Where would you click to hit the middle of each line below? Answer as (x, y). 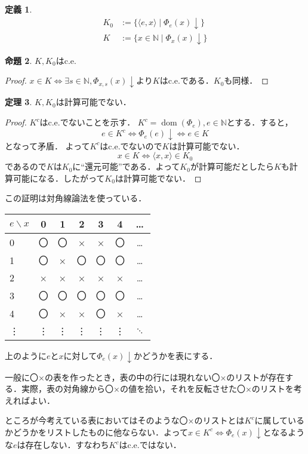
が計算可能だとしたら (232, 166)
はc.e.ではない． (150, 445)
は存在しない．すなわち (63, 445)
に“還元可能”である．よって (126, 166)
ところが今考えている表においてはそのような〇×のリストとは (125, 420)
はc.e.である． (187, 80)
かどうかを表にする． (176, 356)
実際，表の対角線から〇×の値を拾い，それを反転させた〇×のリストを (157, 389)
